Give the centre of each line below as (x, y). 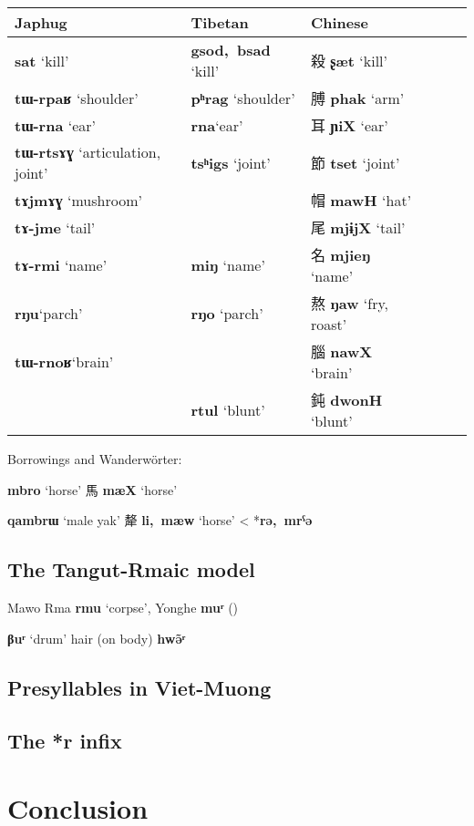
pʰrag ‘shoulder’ (243, 98)
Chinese (339, 22)
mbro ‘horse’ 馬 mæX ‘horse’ (93, 489)
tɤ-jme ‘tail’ (55, 227)
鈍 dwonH (346, 400)
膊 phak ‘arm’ (357, 98)
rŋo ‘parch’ (227, 313)
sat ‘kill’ (42, 60)
